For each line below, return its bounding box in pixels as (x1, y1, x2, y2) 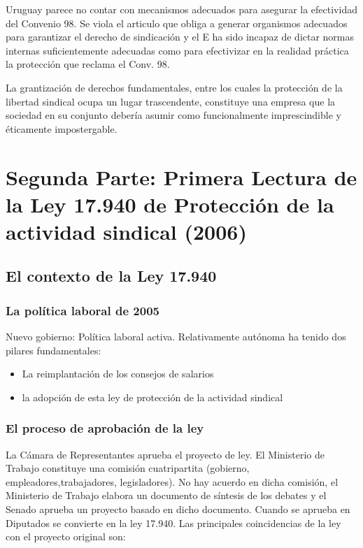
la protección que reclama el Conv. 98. (6, 57, 170, 71)
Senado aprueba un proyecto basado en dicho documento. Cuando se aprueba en (6, 502, 350, 517)
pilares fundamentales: (6, 342, 101, 357)
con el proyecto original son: (6, 529, 126, 544)
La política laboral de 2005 (6, 301, 159, 319)
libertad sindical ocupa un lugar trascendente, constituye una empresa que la (6, 94, 336, 108)
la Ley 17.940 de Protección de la (6, 189, 334, 218)
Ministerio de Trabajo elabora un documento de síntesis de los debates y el (6, 488, 327, 503)
